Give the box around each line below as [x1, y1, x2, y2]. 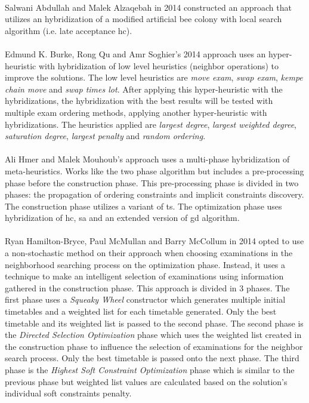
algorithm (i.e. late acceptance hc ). [5, 24, 132, 36]
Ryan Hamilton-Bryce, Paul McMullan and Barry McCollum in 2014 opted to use [5, 235, 304, 247]
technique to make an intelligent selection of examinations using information [5, 270, 284, 282]
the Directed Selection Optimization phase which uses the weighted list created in [5, 328, 302, 341]
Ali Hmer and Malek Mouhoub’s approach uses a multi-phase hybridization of [5, 153, 290, 165]
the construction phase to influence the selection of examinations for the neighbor [5, 340, 303, 352]
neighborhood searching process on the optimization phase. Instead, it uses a [5, 258, 286, 270]
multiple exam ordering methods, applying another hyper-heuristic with [5, 106, 267, 118]
